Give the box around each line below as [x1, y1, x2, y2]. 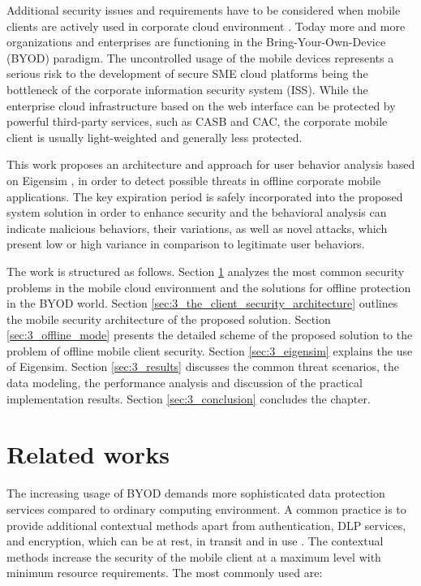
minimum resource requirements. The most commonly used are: [6, 564, 323, 581]
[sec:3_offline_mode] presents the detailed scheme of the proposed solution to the [6, 326, 413, 343]
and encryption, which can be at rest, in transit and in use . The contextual [6, 532, 384, 549]
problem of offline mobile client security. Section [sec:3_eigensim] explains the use [6, 342, 413, 359]
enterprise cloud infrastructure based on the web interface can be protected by [6, 97, 396, 114]
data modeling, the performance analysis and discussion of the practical [6, 374, 363, 391]
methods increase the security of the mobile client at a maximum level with [6, 548, 381, 565]
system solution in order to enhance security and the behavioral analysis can [6, 204, 387, 221]
